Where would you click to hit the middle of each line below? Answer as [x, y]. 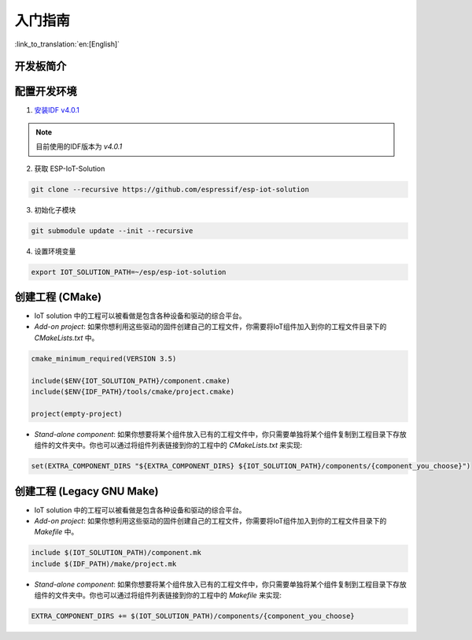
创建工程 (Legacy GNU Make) [87, 491]
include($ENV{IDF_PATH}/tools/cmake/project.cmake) [133, 392]
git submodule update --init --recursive [112, 231]
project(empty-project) [77, 414]
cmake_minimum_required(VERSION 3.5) [104, 359]
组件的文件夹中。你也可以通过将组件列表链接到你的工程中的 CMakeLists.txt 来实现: [168, 446]
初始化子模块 [55, 209]
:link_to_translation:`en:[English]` [67, 44]
